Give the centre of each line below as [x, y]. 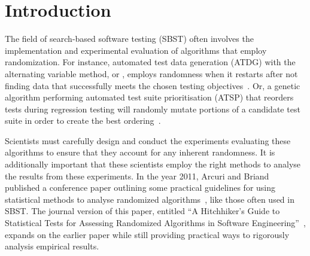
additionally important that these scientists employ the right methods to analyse [153, 164]
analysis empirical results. [52, 246]
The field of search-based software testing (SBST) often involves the [129, 39]
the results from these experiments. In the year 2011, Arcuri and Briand [137, 176]
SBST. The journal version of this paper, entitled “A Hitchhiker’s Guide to [142, 211]
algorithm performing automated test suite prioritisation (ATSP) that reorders [149, 97]
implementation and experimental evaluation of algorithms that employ [136, 50]
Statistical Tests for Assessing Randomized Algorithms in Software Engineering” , [155, 223]
